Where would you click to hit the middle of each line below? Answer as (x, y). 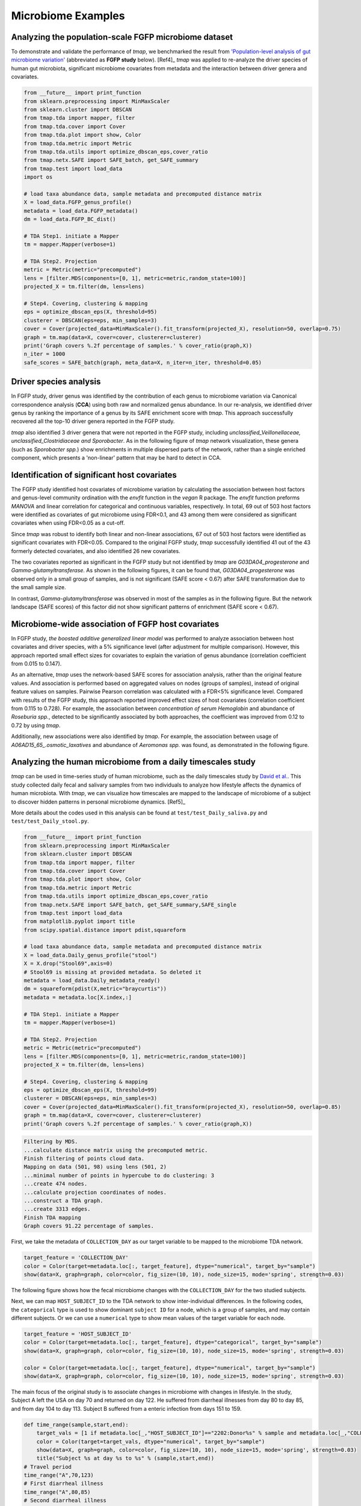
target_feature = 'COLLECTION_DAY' (76, 1258)
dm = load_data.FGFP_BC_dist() (70, 219)
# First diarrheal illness (63, 1484)
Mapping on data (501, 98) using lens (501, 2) (95, 1167)
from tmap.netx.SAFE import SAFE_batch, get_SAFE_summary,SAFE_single (130, 905)
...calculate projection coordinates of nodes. (95, 1192)
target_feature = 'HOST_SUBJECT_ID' (78, 1334)
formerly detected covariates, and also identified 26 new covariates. (96, 551)
